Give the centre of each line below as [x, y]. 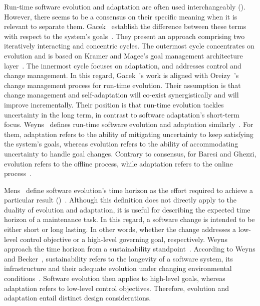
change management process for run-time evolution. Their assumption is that [122, 85]
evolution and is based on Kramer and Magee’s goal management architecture [123, 55]
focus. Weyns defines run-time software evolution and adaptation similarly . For [129, 124]
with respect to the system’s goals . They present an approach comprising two [124, 36]
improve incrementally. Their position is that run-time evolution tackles [114, 104]
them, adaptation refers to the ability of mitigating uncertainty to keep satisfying [129, 134]
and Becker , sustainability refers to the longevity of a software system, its [119, 258]
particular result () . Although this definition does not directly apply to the [120, 200]
